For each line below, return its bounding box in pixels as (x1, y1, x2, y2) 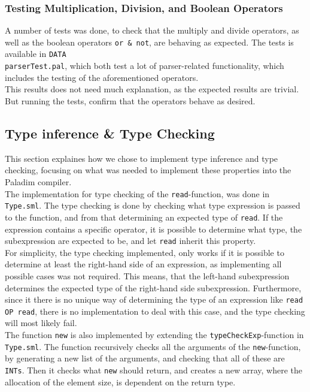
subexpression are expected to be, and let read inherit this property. (5, 234, 256, 247)
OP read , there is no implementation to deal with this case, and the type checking (5, 304, 305, 317)
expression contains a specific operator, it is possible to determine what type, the (5, 222, 302, 235)
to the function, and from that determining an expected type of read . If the (5, 210, 283, 223)
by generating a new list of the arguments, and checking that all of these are (5, 352, 285, 364)
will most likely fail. (5, 316, 77, 329)
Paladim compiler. (5, 175, 72, 188)
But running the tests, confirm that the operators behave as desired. (5, 94, 256, 107)
